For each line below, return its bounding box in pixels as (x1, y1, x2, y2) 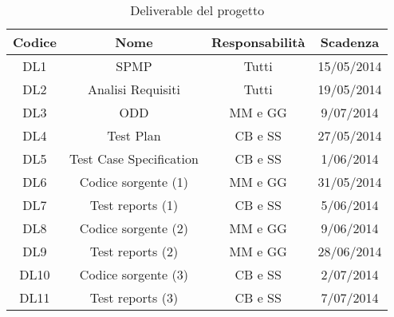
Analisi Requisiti (87, 80, 180, 98)
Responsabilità (211, 33, 305, 51)
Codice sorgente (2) (79, 219, 188, 237)
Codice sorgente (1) (79, 172, 188, 191)
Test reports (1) (89, 196, 179, 214)
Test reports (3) (89, 288, 179, 307)
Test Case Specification (69, 149, 199, 168)
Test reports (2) (89, 242, 179, 260)
